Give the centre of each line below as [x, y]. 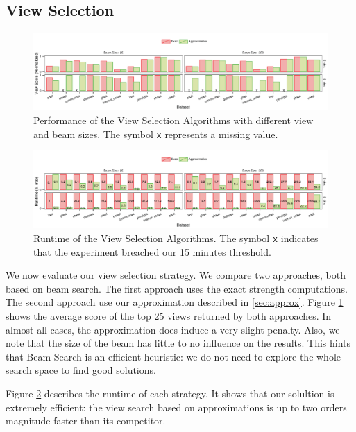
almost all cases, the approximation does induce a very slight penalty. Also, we [173, 329]
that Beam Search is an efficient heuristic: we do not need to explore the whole [173, 356]
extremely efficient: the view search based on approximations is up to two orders [176, 407]
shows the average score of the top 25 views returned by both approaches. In [169, 316]
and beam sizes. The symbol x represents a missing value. [156, 133]
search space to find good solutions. [81, 370]
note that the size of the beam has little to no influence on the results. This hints [178, 343]
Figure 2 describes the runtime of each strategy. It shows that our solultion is [170, 394]
